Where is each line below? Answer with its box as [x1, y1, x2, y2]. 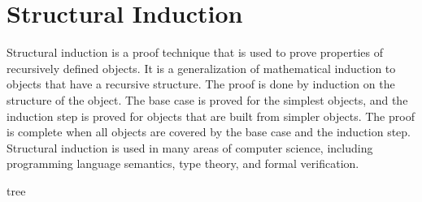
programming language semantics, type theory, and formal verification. [7, 155, 359, 172]
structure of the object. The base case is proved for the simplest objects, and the [7, 91, 408, 108]
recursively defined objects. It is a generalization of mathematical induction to [7, 59, 396, 76]
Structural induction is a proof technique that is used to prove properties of [7, 44, 383, 61]
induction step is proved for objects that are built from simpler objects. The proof [7, 107, 415, 124]
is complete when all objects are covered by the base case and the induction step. [7, 123, 411, 140]
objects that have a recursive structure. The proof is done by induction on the [7, 75, 395, 92]
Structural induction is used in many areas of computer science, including [7, 139, 373, 156]
